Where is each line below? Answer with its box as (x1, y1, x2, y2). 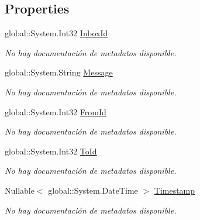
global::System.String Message (5, 66, 113, 78)
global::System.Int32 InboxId (5, 27, 108, 39)
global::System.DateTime (48, 184, 138, 196)
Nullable (5, 184, 35, 196)
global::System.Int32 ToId (5, 145, 97, 157)
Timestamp (154, 184, 195, 196)
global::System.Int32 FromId (5, 105, 106, 118)
